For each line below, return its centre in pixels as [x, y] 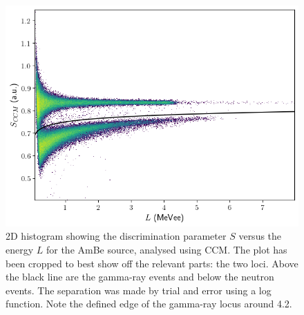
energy [20, 249]
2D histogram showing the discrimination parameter [116, 236]
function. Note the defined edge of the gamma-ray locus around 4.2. [149, 304]
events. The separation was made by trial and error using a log [139, 290]
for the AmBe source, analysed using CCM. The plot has [167, 249]
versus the [260, 236]
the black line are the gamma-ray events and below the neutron [140, 277]
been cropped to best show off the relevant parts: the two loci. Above [152, 263]
